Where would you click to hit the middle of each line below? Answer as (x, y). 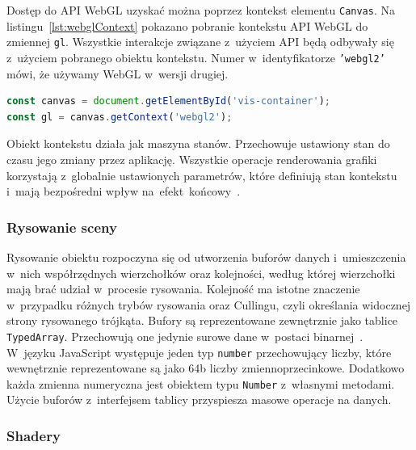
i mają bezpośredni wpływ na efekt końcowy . (124, 191)
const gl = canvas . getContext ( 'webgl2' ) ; (120, 117)
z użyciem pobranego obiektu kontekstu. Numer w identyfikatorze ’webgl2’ (196, 57)
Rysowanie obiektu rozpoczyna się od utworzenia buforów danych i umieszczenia (206, 257)
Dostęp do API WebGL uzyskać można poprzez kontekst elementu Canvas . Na (201, 10)
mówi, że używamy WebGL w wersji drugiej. (118, 73)
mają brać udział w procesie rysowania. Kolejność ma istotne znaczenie (183, 289)
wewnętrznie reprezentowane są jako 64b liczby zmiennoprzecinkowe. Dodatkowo (206, 368)
